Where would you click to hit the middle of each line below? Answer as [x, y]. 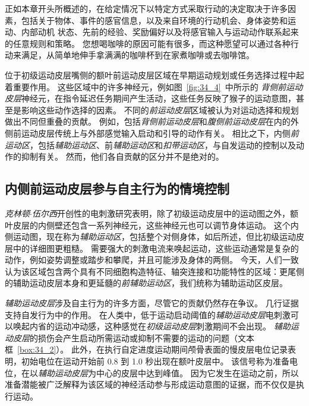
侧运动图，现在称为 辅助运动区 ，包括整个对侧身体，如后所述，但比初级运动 [150, 237]
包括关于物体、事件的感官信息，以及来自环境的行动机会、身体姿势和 [154, 20]
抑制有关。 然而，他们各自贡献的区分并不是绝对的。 [122, 156]
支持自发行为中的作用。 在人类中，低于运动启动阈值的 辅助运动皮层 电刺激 [148, 314]
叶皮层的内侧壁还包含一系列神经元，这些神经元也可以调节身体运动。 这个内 [152, 225]
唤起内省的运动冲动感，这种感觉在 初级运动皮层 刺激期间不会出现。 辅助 [152, 326]
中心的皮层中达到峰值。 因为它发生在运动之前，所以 [197, 372]
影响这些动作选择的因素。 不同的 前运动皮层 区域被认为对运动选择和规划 [160, 110]
